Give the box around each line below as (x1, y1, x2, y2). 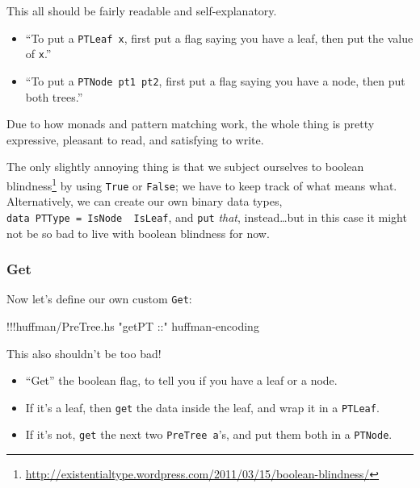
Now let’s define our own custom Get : (6, 290, 192, 307)
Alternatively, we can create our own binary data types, (6, 193, 283, 210)
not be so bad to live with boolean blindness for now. (6, 224, 270, 241)
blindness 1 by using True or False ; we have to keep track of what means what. (6, 174, 397, 194)
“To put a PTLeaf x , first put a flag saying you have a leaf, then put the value (25, 29, 414, 46)
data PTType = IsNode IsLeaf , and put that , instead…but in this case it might (6, 208, 407, 225)
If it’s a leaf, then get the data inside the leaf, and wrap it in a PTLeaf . (25, 398, 380, 415)
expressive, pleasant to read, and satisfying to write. (6, 131, 264, 148)
